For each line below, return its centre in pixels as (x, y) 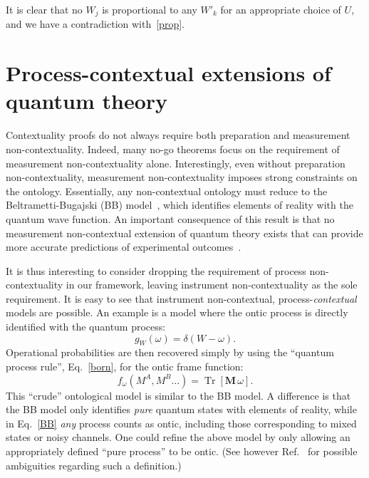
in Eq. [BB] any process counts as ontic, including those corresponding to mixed (181, 423)
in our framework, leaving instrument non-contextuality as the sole (212, 285)
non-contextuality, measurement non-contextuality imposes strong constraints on (182, 177)
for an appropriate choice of (281, 9)
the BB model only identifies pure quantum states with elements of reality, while (181, 409)
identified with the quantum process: (86, 327)
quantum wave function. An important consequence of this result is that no (170, 218)
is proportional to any (150, 9)
